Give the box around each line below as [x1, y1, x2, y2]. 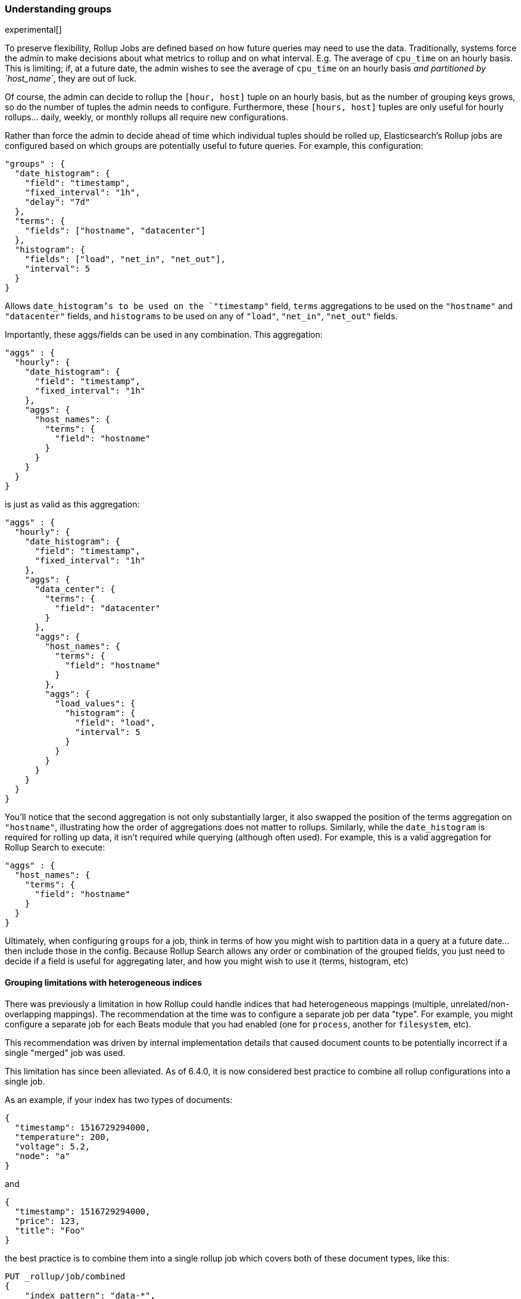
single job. [5, 1076, 45, 1086]
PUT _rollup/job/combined [5, 1271, 126, 1281]
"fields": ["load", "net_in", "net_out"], [24, 254, 226, 264]
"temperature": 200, [14, 1132, 111, 1142]
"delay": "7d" [24, 197, 91, 207]
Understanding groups [5, 3, 112, 15]
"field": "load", [75, 718, 155, 728]
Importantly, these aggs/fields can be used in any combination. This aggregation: [5, 329, 323, 340]
